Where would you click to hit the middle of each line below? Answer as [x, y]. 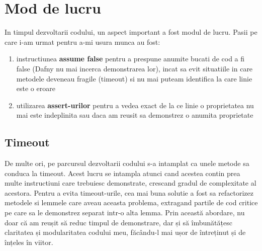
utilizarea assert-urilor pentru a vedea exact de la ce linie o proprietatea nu [135, 105]
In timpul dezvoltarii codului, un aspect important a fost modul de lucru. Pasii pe [131, 32]
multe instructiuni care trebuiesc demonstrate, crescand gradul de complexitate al [130, 183]
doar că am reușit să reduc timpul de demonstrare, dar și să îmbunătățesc [118, 222]
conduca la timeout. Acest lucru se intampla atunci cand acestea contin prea [122, 173]
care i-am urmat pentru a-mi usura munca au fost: [82, 41]
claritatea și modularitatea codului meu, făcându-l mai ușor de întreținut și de [125, 232]
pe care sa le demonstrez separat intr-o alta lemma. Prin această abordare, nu [125, 213]
